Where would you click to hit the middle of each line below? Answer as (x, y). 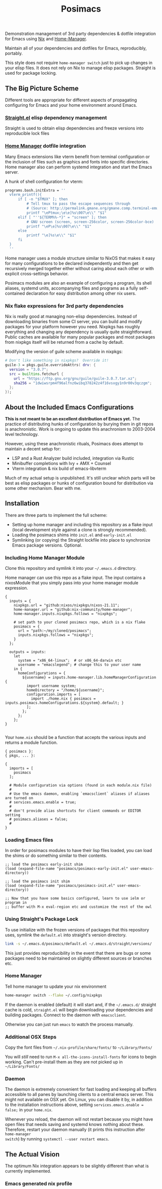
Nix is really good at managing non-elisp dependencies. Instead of (71, 317)
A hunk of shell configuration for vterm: (44, 181)
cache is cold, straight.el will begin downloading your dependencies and (79, 1010)
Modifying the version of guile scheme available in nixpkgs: (64, 352)
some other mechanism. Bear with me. (43, 488)
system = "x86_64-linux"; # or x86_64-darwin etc (70, 660)
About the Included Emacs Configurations (69, 407)
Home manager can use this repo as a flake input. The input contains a (75, 578)
